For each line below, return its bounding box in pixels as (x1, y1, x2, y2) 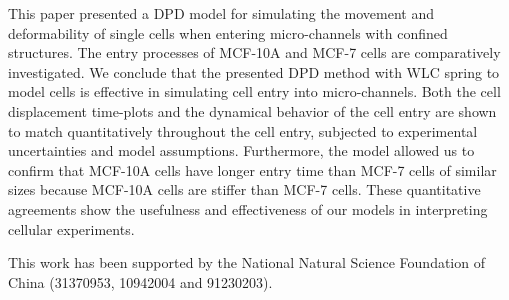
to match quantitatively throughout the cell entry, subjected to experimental (8, 120, 478, 141)
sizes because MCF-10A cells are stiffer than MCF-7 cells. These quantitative (8, 179, 481, 200)
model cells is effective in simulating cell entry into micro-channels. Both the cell (8, 81, 501, 102)
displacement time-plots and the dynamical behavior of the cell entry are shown (8, 100, 497, 121)
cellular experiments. (8, 218, 135, 239)
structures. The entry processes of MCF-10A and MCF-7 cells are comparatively (8, 42, 501, 63)
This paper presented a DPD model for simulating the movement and (8, 3, 434, 23)
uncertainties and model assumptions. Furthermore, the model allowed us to (8, 140, 475, 161)
